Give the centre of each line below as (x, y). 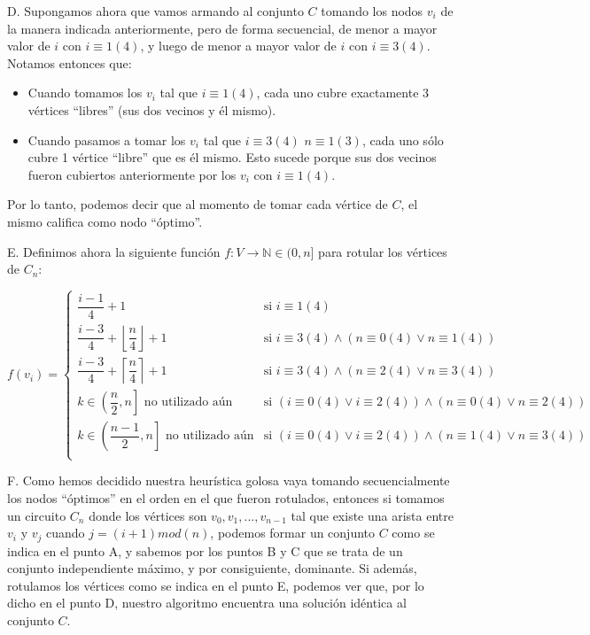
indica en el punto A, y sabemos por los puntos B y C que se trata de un (205, 550)
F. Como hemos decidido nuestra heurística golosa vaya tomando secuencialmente (229, 480)
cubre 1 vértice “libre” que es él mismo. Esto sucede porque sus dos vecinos (232, 157)
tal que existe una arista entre (372, 515)
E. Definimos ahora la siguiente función (114, 251)
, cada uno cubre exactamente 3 (343, 93)
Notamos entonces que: (70, 62)
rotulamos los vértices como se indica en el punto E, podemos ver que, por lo (216, 585)
